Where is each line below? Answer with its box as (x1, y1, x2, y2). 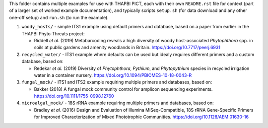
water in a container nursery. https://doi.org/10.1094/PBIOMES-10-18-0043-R (34, 72, 192, 78)
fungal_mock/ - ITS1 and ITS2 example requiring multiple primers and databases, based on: (21, 79, 212, 85)
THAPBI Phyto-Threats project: (21, 30, 85, 37)
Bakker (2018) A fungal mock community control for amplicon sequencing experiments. (34, 86, 213, 92)
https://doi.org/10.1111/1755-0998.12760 (34, 93, 114, 99)
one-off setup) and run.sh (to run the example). (9, 14, 109, 20)
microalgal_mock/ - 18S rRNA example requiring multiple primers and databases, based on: (21, 100, 214, 106)
